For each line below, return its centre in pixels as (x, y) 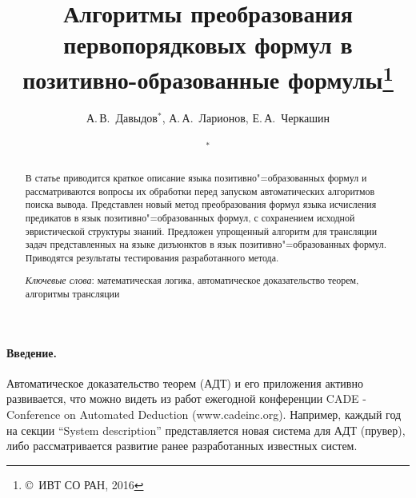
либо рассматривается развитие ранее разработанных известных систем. (182, 446)
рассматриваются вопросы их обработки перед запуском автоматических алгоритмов (200, 191)
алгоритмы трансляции (72, 294)
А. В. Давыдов (122, 117)
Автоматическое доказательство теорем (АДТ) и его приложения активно (185, 382)
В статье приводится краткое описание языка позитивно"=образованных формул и (196, 177)
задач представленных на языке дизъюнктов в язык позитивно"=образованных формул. (206, 244)
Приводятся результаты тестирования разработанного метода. (152, 257)
